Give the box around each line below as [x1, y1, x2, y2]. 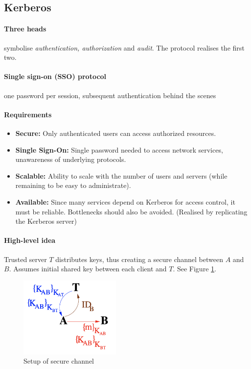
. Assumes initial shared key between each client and [9, 264, 167, 274]
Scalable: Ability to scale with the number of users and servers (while [15, 170, 228, 181]
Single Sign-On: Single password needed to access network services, [15, 144, 223, 155]
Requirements [4, 109, 52, 119]
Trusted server [4, 254, 47, 264]
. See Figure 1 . [173, 264, 216, 274]
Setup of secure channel [23, 356, 94, 366]
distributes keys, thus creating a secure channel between [55, 254, 223, 264]
